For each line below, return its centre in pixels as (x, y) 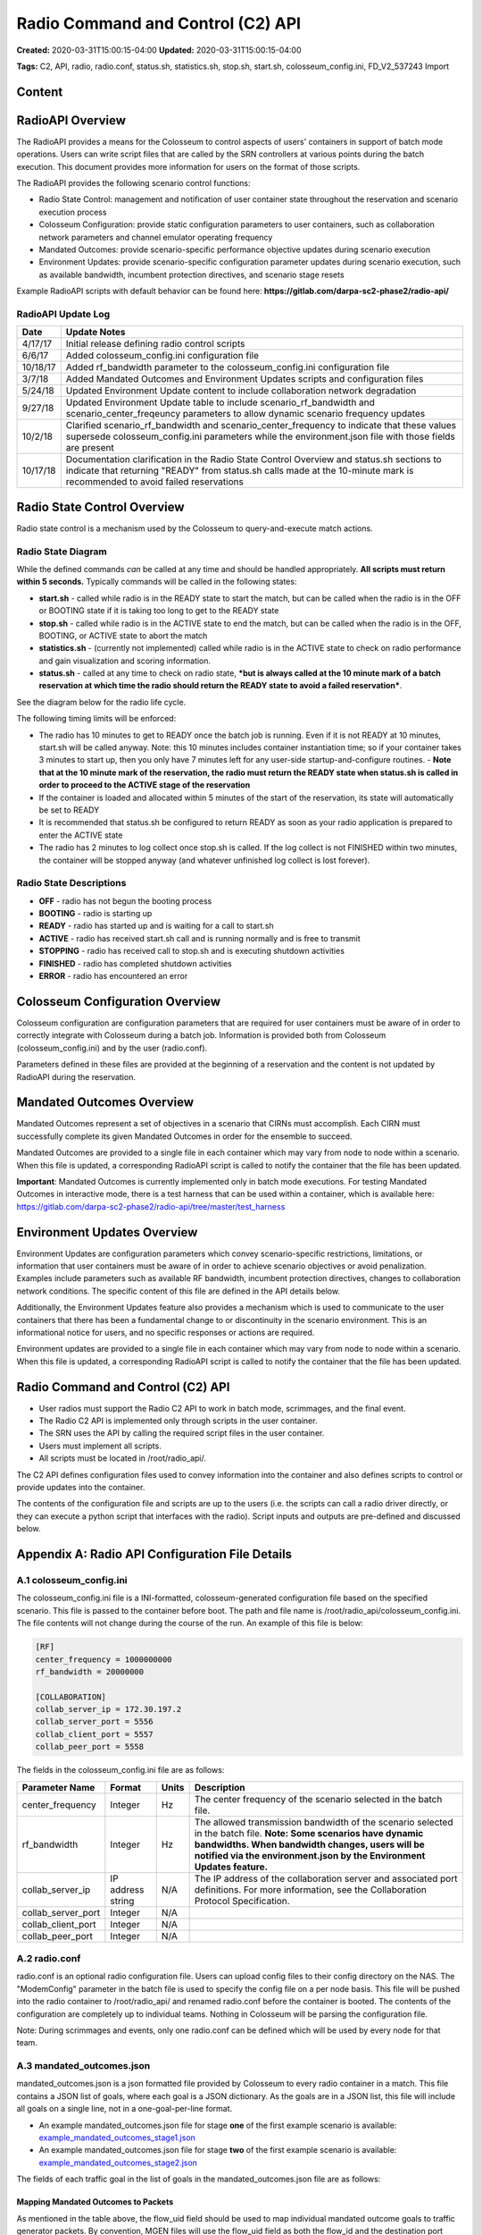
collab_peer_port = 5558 (90, 1747)
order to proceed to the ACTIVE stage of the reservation (145, 785)
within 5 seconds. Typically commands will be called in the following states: (157, 582)
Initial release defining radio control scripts (155, 344)
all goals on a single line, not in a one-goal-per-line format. (125, 2109)
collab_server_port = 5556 (94, 1722)
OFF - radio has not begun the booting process (125, 901)
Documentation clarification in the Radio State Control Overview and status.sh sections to (253, 460)
